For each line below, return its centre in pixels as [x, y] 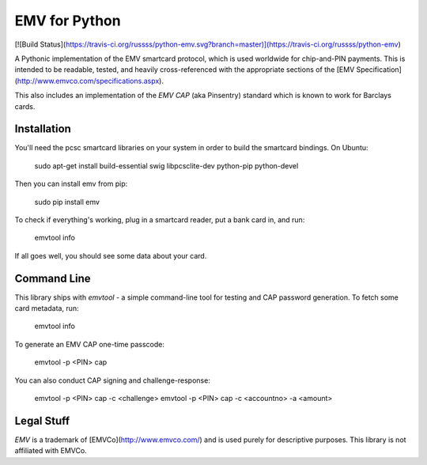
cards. [25, 106]
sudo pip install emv [67, 202]
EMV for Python [68, 21]
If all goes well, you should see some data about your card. [111, 255]
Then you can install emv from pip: [71, 184]
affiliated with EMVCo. [51, 451]
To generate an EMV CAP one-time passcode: [90, 344]
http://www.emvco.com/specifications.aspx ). [90, 81]
